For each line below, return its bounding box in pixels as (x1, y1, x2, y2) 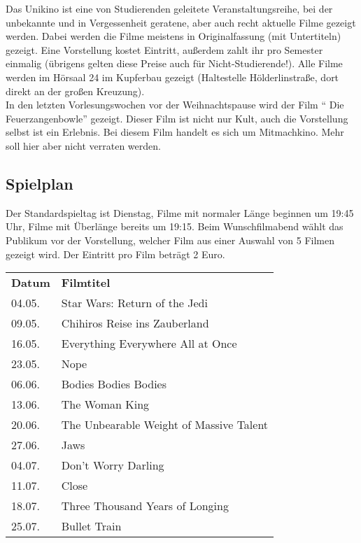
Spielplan (6, 172, 73, 194)
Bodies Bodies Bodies (61, 376, 167, 393)
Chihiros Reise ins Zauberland (61, 315, 209, 332)
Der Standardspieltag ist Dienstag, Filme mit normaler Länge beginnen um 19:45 (6, 205, 354, 220)
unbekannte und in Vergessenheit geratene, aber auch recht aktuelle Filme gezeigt (6, 15, 356, 29)
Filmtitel (61, 274, 111, 291)
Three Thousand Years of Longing (61, 498, 229, 514)
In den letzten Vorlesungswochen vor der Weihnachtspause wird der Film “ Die (6, 97, 344, 112)
